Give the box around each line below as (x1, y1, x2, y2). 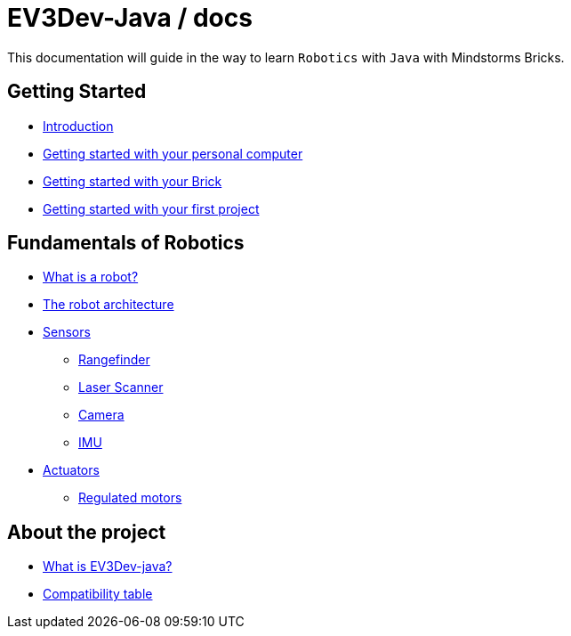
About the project (7, 520, 166, 543)
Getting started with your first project (43, 200, 260, 216)
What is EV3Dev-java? (43, 559, 173, 575)
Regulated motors (78, 490, 182, 506)
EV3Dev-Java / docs (7, 3, 253, 33)
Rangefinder (78, 352, 150, 368)
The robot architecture (43, 297, 174, 313)
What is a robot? (43, 269, 139, 285)
